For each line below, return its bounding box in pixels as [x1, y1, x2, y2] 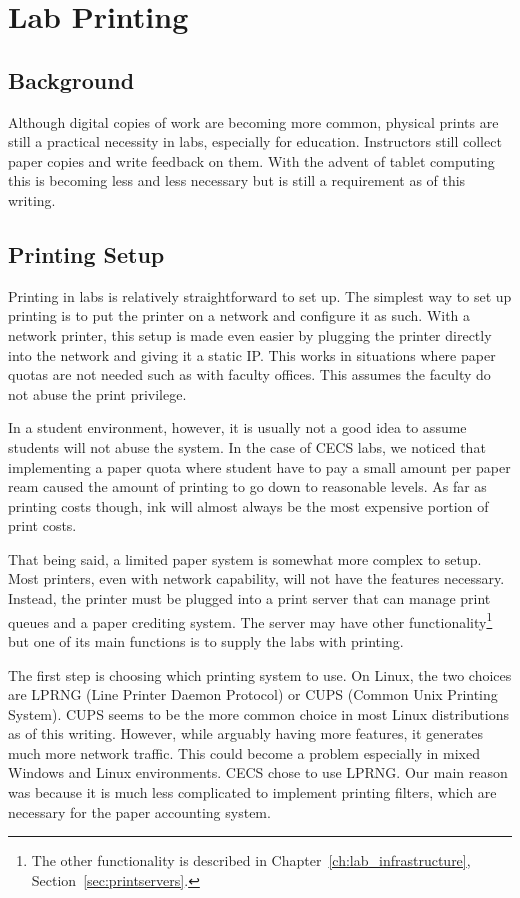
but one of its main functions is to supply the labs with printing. [8, 630, 404, 651]
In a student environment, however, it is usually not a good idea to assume [8, 417, 467, 438]
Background [8, 64, 135, 95]
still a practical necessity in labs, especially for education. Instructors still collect [8, 131, 502, 152]
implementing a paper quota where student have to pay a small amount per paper [8, 456, 511, 477]
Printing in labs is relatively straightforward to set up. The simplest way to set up [8, 285, 512, 306]
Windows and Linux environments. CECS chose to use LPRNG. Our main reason [8, 762, 508, 783]
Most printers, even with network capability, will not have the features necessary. [8, 568, 505, 589]
